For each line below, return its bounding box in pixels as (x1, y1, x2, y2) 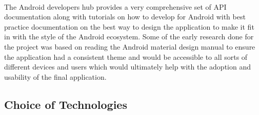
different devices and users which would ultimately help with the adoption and (4, 61, 251, 72)
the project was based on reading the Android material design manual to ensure (4, 41, 255, 52)
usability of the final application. (4, 71, 107, 82)
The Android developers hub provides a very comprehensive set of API (4, 1, 227, 12)
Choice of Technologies (4, 96, 127, 112)
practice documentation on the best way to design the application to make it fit (4, 21, 254, 32)
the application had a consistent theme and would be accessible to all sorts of (4, 51, 248, 62)
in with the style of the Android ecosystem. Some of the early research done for (4, 31, 254, 42)
